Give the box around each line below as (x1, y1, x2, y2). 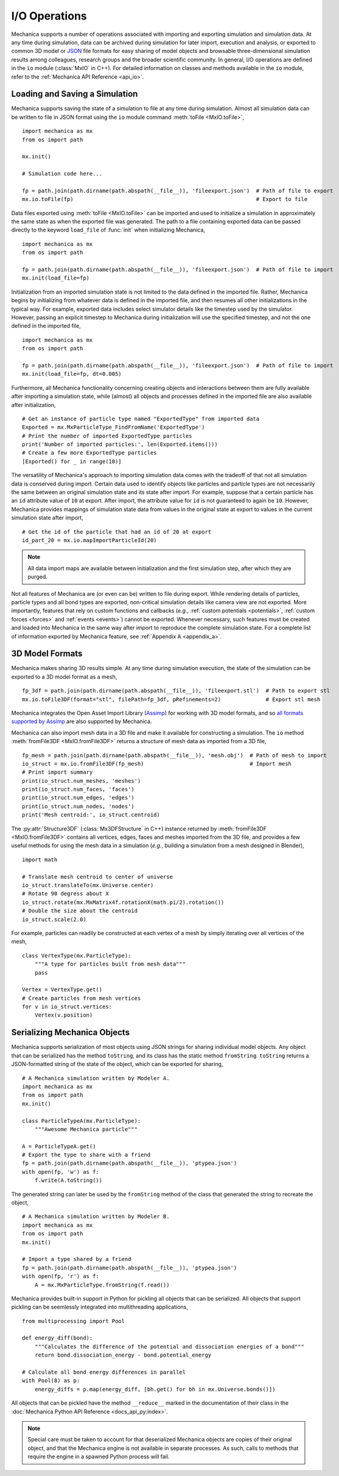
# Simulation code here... (22, 171, 103, 177)
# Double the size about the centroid (22, 908, 138, 914)
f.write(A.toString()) (34, 1177, 103, 1184)
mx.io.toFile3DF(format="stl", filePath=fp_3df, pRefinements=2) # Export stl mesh (22, 696, 321, 703)
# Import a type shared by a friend (22, 1255, 131, 1263)
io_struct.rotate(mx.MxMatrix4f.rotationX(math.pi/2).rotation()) (22, 899, 225, 906)
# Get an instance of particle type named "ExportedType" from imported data (22, 415, 260, 422)
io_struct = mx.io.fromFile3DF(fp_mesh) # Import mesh (22, 760, 292, 767)
